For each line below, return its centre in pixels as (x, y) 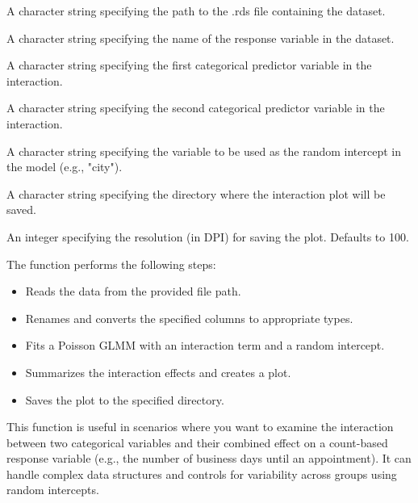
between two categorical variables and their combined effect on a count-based (197, 442)
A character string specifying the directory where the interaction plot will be (196, 193)
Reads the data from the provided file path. (133, 291)
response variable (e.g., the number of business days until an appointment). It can (209, 458)
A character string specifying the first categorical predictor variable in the (189, 65)
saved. (22, 210)
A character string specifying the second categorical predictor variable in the (196, 108)
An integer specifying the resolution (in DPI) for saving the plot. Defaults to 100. (208, 236)
